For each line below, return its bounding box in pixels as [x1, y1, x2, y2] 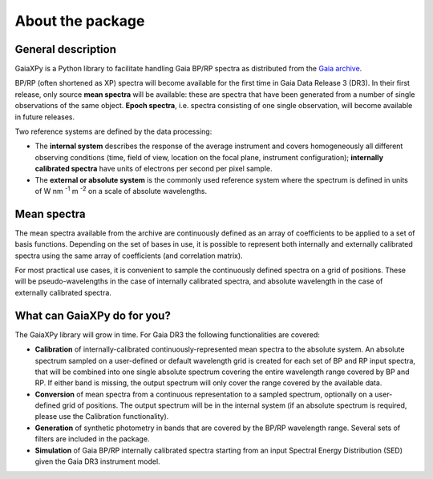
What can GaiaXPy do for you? [14, 308, 172, 322]
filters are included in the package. [34, 434, 150, 444]
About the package [14, 12, 145, 30]
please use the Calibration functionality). [34, 412, 169, 421]
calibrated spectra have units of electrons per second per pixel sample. [34, 164, 273, 174]
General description [14, 42, 116, 56]
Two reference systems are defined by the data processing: [14, 127, 212, 136]
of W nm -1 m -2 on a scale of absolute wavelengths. [34, 185, 208, 195]
